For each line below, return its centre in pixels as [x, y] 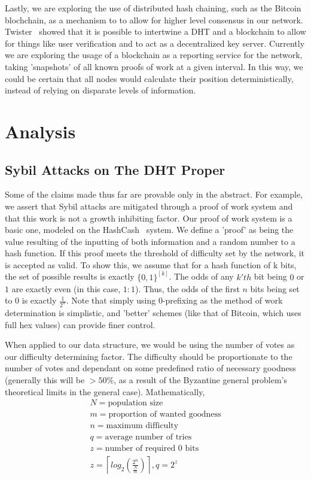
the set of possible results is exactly [70, 276]
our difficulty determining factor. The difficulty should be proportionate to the [149, 356]
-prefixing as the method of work [222, 300]
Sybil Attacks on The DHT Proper [115, 169]
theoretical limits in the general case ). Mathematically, [105, 391]
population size [135, 403]
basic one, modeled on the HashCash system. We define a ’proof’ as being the [149, 230]
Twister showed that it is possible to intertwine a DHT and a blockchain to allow [155, 31]
